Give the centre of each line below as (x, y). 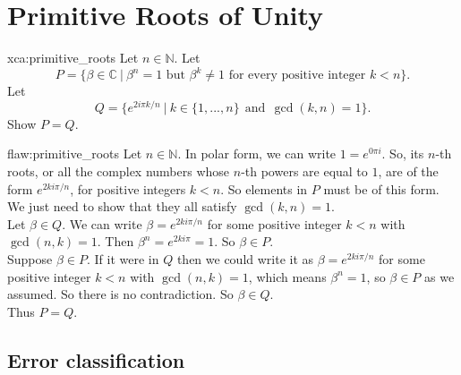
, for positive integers (128, 188)
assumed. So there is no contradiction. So (120, 294)
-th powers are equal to (304, 171)
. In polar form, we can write (257, 153)
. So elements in (264, 188)
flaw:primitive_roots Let (75, 153)
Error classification (96, 359)
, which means (287, 276)
